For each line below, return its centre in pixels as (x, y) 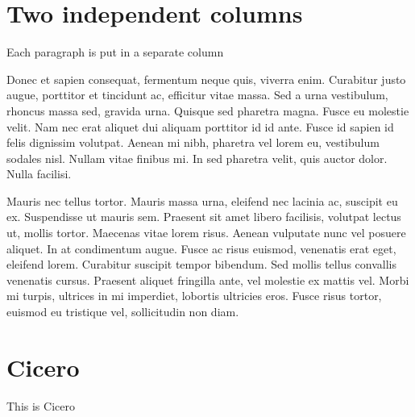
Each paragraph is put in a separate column (115, 52)
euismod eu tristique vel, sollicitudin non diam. (123, 312)
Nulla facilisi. (39, 174)
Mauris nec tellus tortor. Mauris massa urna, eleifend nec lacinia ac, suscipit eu (202, 200)
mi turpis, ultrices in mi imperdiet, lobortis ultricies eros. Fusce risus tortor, (194, 296)
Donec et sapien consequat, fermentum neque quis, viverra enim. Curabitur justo (206, 79)
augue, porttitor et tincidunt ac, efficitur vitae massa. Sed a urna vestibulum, (197, 95)
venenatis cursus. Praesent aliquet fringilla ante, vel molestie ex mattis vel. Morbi (208, 279)
